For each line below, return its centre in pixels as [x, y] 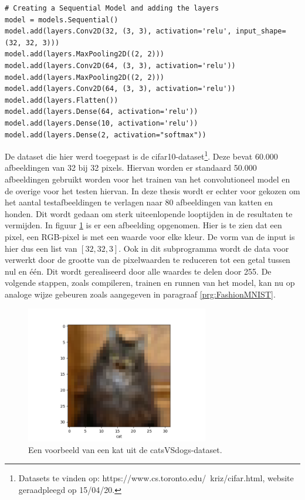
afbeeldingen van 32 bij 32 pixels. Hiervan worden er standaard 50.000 [131, 168]
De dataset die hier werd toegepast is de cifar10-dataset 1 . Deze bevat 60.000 [141, 155]
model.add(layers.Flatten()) [62, 100]
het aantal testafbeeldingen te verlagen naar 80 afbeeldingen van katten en [139, 202]
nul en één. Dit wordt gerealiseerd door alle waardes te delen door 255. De [138, 271]
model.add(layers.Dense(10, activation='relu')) [101, 123]
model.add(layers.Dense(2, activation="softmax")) [106, 135]
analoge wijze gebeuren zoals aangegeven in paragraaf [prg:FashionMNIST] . [140, 294]
